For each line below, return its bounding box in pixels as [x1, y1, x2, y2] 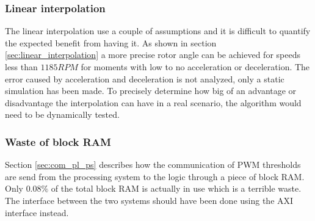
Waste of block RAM [5, 134, 111, 149]
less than [5, 60, 38, 73]
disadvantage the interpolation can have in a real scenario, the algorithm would [5, 96, 302, 109]
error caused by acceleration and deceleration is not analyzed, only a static [5, 72, 284, 85]
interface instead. [5, 206, 69, 219]
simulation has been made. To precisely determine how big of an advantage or [5, 84, 297, 97]
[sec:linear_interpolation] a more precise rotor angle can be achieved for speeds [5, 48, 300, 61]
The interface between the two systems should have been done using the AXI [5, 194, 294, 206]
